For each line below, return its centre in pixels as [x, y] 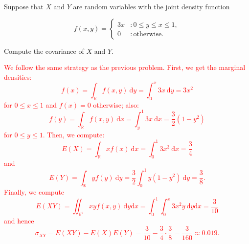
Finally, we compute [34, 192]
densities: [18, 77]
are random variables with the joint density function [151, 6]
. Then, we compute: [74, 134]
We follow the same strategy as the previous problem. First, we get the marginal [125, 67]
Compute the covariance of [44, 51]
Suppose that [24, 6]
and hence [19, 221]
